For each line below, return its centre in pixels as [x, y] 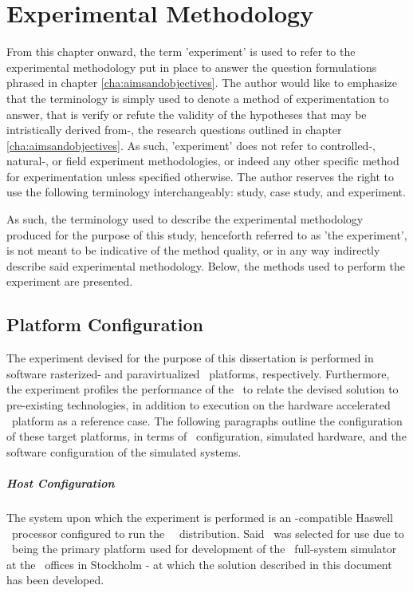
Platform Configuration [105, 324]
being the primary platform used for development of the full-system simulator [204, 549]
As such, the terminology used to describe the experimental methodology [185, 219]
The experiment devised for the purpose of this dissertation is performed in [190, 358]
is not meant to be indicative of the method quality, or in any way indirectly [193, 250]
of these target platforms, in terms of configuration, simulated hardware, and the [206, 436]
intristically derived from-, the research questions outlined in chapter [174, 130]
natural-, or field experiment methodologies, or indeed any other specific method [203, 161]
